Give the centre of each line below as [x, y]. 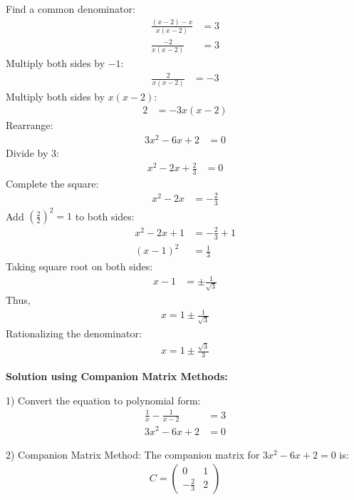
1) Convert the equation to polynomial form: [103, 400]
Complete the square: [52, 183]
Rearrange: [30, 125]
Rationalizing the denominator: [74, 333]
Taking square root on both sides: [79, 266]
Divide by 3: [32, 152]
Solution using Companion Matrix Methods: [117, 376]
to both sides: [105, 216]
